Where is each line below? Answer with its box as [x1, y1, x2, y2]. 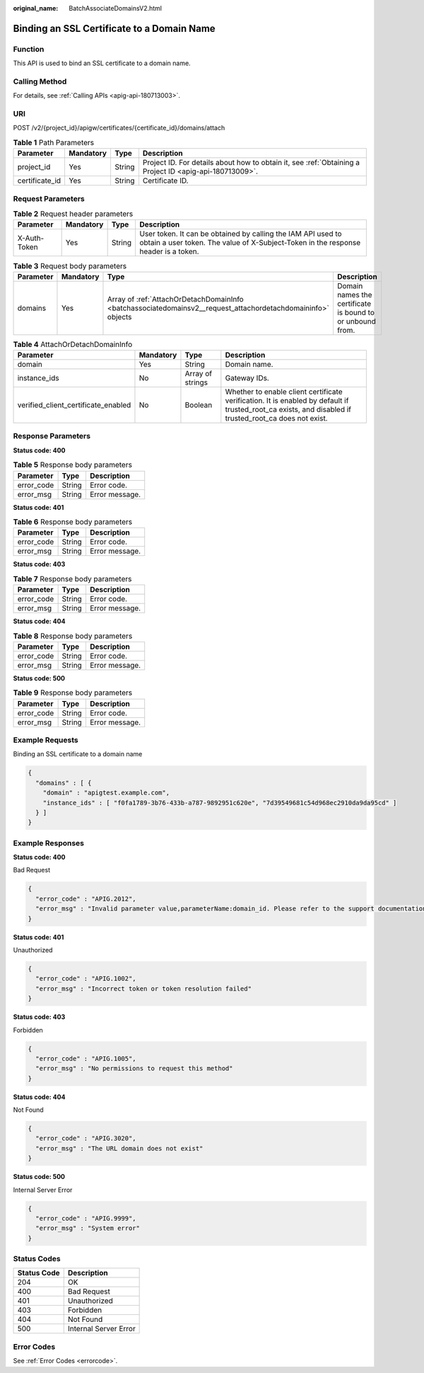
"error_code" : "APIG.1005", [35, 1054, 137, 1062]
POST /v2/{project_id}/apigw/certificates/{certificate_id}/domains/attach [13, 124, 225, 132]
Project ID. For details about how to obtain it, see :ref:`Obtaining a [142, 158, 360, 168]
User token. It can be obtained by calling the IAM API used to [139, 229, 342, 239]
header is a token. [139, 246, 199, 256]
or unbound [336, 316, 376, 326]
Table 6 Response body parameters [13, 517, 133, 527]
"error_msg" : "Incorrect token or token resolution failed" [35, 984, 252, 993]
